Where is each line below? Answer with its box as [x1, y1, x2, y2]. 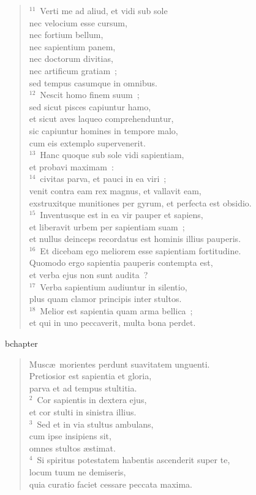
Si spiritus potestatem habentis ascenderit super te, [37, 453, 230, 466]
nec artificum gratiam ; [29, 64, 117, 77]
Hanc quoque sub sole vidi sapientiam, [40, 148, 184, 161]
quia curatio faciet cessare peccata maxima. [29, 477, 192, 490]
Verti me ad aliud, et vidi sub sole [40, 4, 168, 17]
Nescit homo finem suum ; [40, 88, 140, 101]
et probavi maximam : [29, 160, 114, 173]
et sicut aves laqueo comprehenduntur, [29, 112, 174, 125]
